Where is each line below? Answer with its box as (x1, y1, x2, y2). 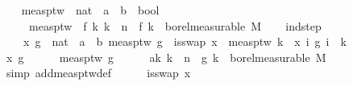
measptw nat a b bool (21, 2, 160, 18)
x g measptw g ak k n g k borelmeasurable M (6, 48, 326, 65)
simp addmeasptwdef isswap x (6, 64, 191, 81)
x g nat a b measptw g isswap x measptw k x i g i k (23, 33, 347, 50)
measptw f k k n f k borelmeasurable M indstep (28, 17, 322, 34)
